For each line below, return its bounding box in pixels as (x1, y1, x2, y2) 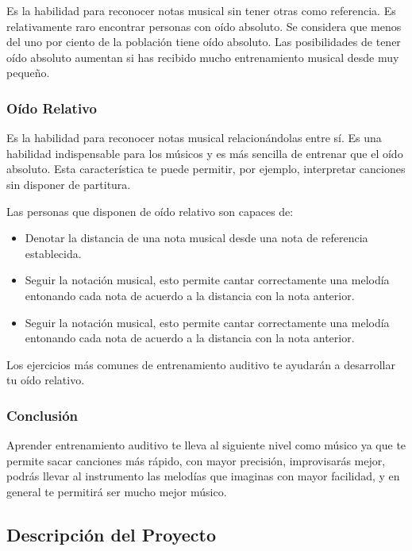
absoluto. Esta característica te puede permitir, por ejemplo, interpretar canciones (6, 160, 406, 177)
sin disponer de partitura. (6, 175, 131, 192)
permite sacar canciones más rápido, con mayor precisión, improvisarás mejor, (6, 452, 386, 468)
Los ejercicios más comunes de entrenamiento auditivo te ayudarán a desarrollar (6, 356, 395, 372)
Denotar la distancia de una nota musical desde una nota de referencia (25, 229, 368, 246)
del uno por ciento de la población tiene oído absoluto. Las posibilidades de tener (6, 33, 401, 50)
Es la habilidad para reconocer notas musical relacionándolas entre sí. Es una (6, 129, 382, 146)
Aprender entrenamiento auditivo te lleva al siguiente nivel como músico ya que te (6, 437, 406, 453)
